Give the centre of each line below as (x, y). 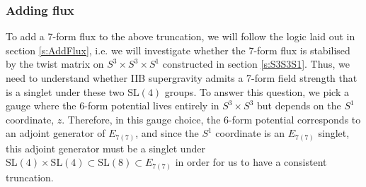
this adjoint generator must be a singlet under (105, 148)
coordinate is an (250, 133)
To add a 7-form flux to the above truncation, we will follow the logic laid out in (181, 36)
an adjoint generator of (56, 133)
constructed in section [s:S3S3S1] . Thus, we (256, 64)
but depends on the (299, 105)
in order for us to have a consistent (251, 162)
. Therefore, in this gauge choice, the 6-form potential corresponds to (211, 119)
